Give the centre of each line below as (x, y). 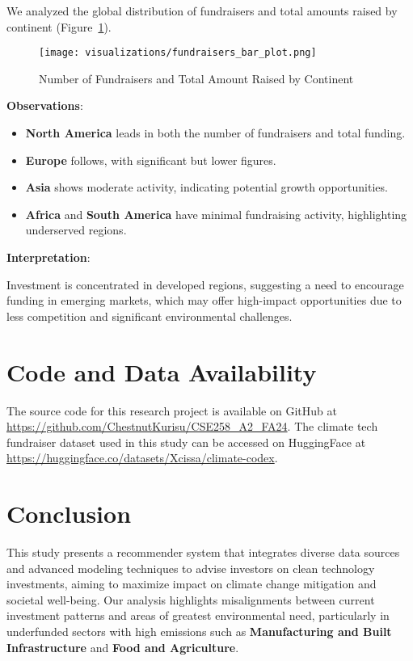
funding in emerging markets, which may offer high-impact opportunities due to (204, 300)
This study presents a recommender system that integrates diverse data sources (203, 552)
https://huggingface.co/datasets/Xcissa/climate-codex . (142, 458)
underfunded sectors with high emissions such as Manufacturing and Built (199, 631)
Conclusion (69, 514)
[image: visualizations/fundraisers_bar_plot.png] (178, 53)
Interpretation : (48, 257)
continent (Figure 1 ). (59, 26)
